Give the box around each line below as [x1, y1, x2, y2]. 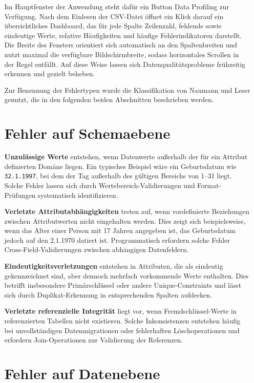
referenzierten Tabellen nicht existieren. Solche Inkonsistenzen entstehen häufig [4, 316, 241, 326]
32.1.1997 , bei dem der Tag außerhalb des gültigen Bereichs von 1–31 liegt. [4, 170, 232, 181]
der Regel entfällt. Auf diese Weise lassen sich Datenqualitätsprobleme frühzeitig [4, 59, 245, 69]
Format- [197, 180, 221, 190]
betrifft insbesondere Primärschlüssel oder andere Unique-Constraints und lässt [4, 280, 241, 290]
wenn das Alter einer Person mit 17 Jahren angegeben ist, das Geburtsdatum [4, 225, 236, 235]
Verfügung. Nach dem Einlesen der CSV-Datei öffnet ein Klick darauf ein [4, 11, 224, 21]
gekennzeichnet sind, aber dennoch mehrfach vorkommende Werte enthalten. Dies [4, 270, 249, 280]
